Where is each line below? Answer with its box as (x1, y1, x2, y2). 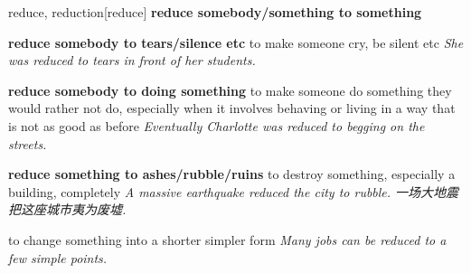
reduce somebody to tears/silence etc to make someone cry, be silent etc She (8, 33, 464, 52)
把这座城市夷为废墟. (8, 200, 127, 219)
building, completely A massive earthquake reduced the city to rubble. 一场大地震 (8, 182, 459, 201)
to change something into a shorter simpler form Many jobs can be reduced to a (8, 230, 447, 249)
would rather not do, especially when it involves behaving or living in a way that (8, 99, 456, 118)
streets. (8, 134, 47, 153)
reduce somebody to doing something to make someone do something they (8, 80, 452, 99)
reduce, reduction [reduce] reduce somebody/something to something (8, 3, 422, 21)
